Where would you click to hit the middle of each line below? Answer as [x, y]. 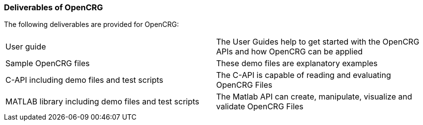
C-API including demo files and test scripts [85, 80]
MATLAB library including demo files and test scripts [102, 102]
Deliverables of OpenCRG [54, 7]
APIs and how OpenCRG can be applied [290, 52]
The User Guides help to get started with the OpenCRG [318, 42]
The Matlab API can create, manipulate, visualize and [314, 97]
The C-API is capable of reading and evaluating [304, 75]
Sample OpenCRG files [48, 63]
